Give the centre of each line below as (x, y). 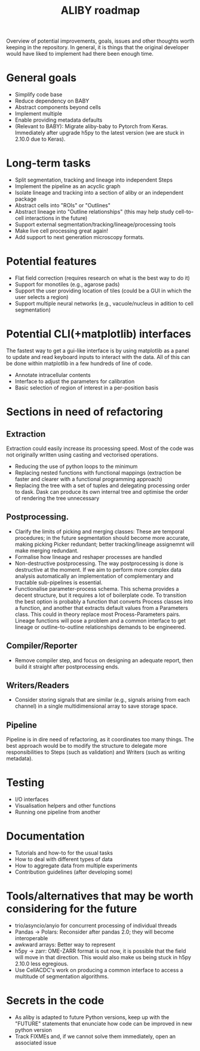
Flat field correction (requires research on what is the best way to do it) (102, 278)
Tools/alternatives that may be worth (100, 896)
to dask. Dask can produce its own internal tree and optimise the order (101, 491)
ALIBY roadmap (100, 10)
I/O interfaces (32, 799)
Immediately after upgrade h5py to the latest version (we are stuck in (100, 133)
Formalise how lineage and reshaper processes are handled (88, 557)
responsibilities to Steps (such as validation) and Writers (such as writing (96, 752)
